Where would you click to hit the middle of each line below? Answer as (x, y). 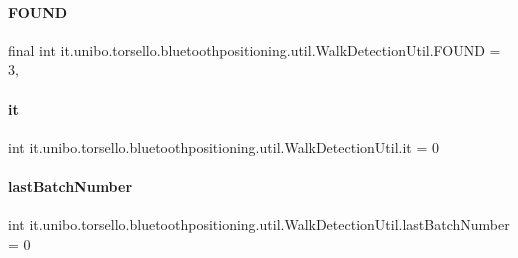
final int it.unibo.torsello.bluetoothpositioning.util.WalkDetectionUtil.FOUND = (254, 49)
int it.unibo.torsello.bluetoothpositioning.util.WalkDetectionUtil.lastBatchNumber (259, 224)
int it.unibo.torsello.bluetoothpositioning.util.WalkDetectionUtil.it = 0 (224, 146)
